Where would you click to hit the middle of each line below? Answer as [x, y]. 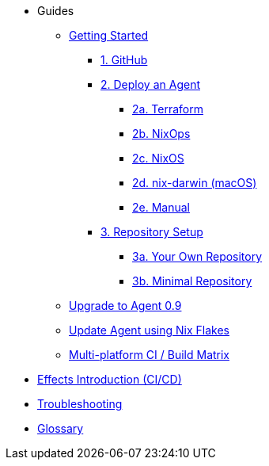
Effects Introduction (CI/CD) [110, 379]
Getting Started [109, 35]
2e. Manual [161, 207]
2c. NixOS [158, 158]
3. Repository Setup [152, 232]
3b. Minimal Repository [192, 281]
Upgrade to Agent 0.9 [125, 306]
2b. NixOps [161, 134]
